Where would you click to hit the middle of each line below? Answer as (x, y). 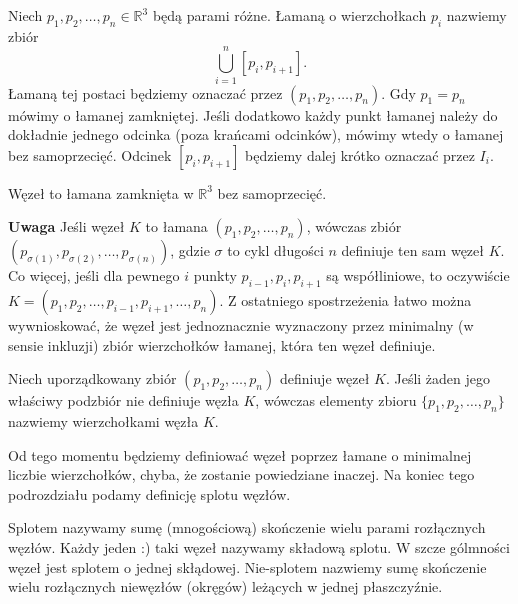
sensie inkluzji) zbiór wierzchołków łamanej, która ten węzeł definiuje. (222, 344)
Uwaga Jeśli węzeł (66, 226)
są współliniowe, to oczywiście (418, 275)
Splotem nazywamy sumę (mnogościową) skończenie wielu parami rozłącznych (247, 527)
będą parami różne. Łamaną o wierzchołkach (289, 15)
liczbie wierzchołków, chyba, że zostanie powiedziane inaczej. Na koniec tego (241, 474)
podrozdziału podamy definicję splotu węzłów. (149, 493)
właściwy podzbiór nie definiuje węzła (123, 400)
